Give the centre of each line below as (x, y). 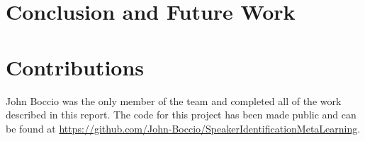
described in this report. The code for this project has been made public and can (181, 115)
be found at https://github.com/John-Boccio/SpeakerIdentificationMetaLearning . (183, 128)
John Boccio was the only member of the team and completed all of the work (174, 100)
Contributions (75, 67)
